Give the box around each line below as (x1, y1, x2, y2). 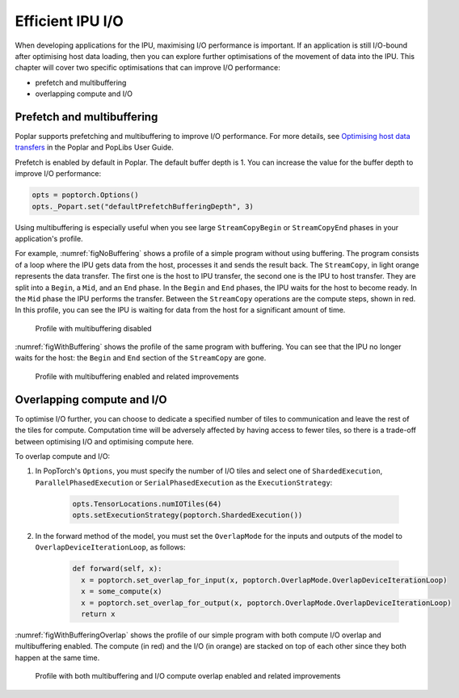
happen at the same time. (15, 653, 100, 662)
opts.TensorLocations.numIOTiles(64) (72, 499, 222, 508)
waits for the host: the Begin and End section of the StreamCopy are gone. (15, 353, 267, 363)
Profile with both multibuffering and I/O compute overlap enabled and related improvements (35, 671, 341, 681)
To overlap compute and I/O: (15, 451, 111, 460)
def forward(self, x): (72, 564, 162, 574)
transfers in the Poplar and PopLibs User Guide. (15, 142, 174, 153)
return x (81, 610, 116, 618)
